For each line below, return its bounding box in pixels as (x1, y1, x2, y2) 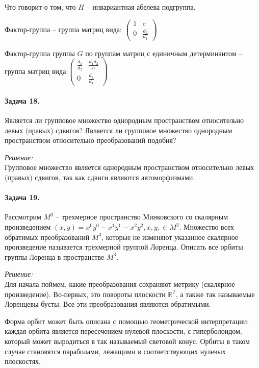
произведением (5, 222, 51, 232)
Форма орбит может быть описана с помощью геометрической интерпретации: (5, 315, 249, 326)
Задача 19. (5, 192, 40, 203)
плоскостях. (5, 356, 41, 366)
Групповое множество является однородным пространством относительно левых (5, 162, 254, 173)
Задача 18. (5, 95, 40, 106)
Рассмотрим (5, 211, 41, 222)
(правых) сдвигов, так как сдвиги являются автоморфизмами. (5, 172, 195, 183)
